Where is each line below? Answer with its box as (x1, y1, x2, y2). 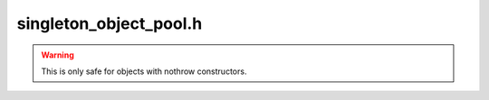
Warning (41, 50, 74, 60)
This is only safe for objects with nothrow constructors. (41, 66, 247, 77)
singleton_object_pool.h (16, 14, 203, 33)
